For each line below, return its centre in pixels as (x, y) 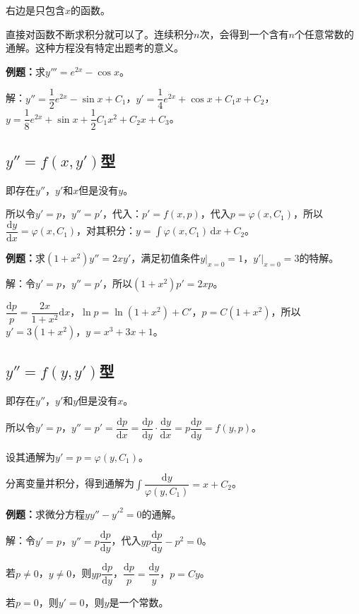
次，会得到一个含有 (244, 34)
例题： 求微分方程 (45, 513)
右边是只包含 (35, 10)
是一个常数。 (139, 602)
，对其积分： (106, 230)
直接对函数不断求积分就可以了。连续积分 (100, 34)
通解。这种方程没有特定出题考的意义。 (95, 48)
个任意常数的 (324, 34)
